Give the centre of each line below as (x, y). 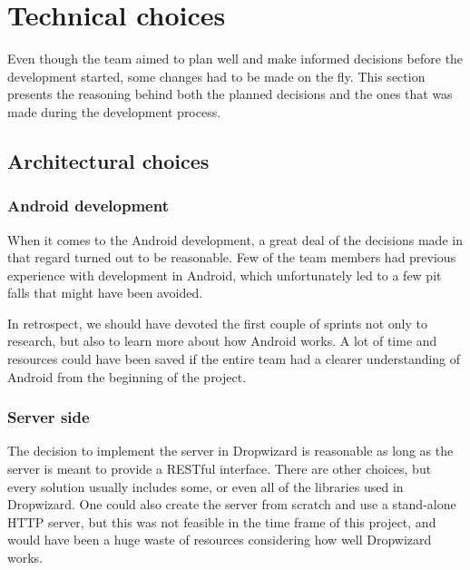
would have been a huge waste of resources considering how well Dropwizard (220, 540)
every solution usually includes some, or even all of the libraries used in (206, 486)
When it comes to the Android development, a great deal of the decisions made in (235, 239)
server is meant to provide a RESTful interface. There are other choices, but (220, 469)
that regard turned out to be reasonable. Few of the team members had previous (232, 257)
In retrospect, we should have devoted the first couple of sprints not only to (217, 323)
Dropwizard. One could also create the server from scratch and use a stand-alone (232, 504)
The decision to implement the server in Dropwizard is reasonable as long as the (230, 451)
